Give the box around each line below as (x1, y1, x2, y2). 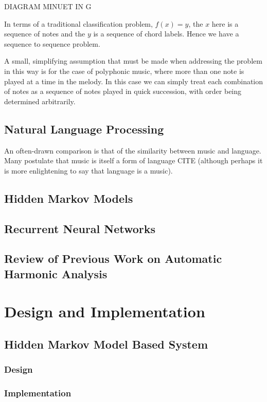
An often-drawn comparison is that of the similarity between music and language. (4, 145, 261, 156)
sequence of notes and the (4, 28, 85, 39)
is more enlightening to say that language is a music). (4, 165, 173, 176)
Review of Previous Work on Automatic (4, 251, 222, 266)
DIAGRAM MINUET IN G (4, 1, 92, 11)
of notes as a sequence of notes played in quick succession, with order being (4, 86, 242, 97)
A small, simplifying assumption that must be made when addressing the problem (4, 55, 262, 66)
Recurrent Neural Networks (4, 220, 156, 236)
